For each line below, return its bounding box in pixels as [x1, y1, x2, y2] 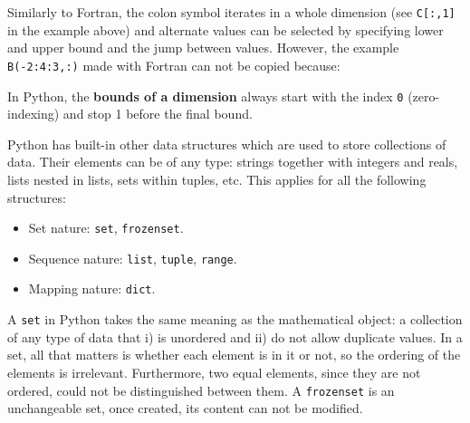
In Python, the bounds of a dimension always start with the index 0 [7, 86, 404, 105]
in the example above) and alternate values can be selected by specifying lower [7, 20, 444, 39]
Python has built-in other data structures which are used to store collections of [7, 134, 446, 153]
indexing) [7, 104, 60, 123]
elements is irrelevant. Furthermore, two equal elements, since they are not [7, 362, 421, 381]
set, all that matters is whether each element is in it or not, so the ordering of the [7, 345, 461, 364]
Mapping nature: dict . [28, 279, 156, 298]
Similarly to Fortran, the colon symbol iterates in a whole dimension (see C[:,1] [7, 3, 456, 21]
